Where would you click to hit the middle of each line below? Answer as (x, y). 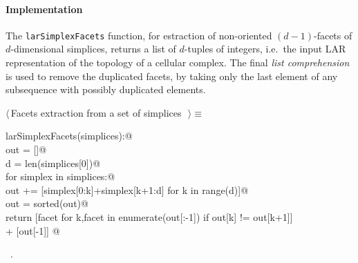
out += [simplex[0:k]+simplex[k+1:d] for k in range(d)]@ (127, 189)
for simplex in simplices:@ (60, 176)
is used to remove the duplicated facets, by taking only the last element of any (172, 76)
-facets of (333, 35)
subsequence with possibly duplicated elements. (106, 89)
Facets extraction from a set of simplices (96, 112)
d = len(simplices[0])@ (53, 163)
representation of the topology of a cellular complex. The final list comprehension (178, 62)
